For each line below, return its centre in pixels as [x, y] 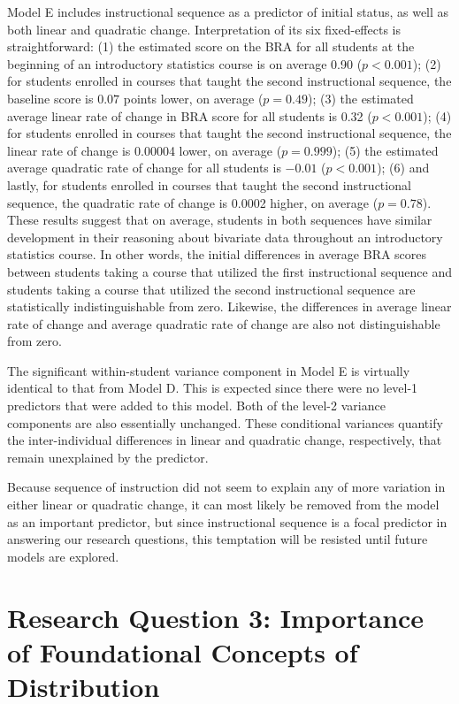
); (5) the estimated [385, 150]
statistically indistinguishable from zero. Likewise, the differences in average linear [229, 306]
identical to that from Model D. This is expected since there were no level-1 [213, 388]
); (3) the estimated [360, 98]
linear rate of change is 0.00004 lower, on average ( [145, 150]
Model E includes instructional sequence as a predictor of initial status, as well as [228, 11]
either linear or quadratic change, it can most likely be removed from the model [223, 505]
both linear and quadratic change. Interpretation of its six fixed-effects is [204, 29]
